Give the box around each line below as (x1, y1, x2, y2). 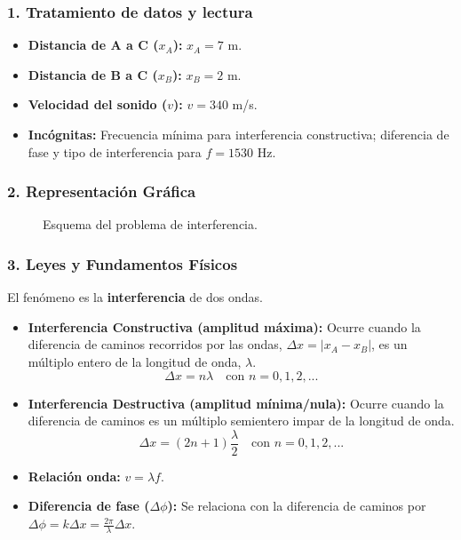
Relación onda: (28, 466, 121, 485)
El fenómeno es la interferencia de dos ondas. (7, 288, 263, 306)
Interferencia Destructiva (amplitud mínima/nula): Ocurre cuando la (28, 393, 444, 412)
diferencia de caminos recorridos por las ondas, (28, 335, 282, 353)
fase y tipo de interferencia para (28, 142, 202, 161)
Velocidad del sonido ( (28, 95, 168, 114)
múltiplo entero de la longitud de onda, (28, 353, 242, 370)
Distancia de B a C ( (28, 65, 158, 83)
